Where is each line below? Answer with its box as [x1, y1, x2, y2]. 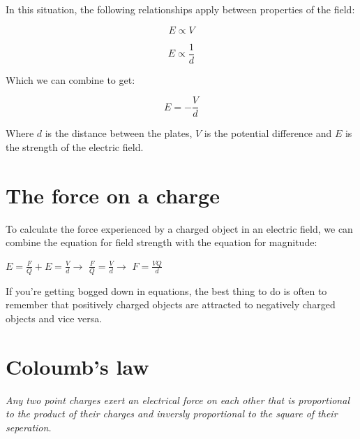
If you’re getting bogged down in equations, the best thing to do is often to [6, 283, 327, 298]
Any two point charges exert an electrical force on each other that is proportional [6, 392, 350, 407]
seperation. [6, 419, 52, 434]
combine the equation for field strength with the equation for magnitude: [6, 235, 317, 250]
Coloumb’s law [6, 352, 149, 380]
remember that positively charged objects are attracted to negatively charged [6, 297, 336, 312]
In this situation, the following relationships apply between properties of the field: [6, 2, 355, 16]
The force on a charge [6, 180, 220, 209]
